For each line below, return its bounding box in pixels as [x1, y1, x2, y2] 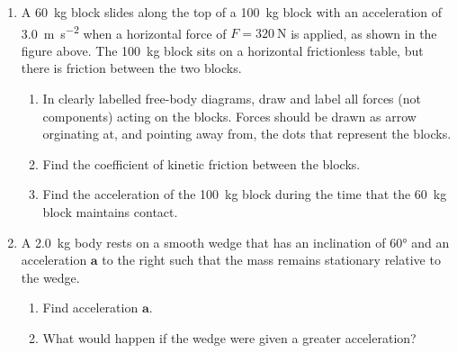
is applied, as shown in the [291, 23, 437, 42]
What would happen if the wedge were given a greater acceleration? [42, 328, 417, 347]
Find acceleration [42, 298, 139, 317]
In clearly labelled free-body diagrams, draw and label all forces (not [42, 89, 421, 108]
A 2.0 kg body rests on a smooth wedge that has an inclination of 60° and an [21, 232, 450, 251]
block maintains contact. [42, 203, 178, 221]
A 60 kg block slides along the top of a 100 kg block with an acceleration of [21, 3, 443, 21]
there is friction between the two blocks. [21, 59, 242, 77]
